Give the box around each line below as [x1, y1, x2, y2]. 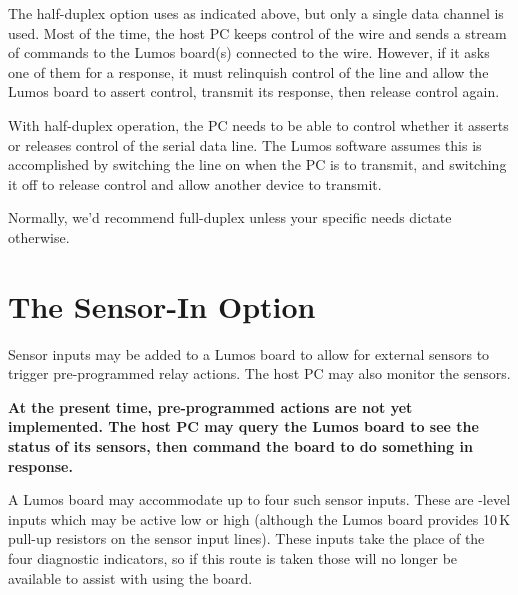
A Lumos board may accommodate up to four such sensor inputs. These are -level [8, 489, 511, 510]
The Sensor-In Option [8, 285, 316, 326]
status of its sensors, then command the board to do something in [8, 436, 473, 457]
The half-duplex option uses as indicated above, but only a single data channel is [8, 3, 504, 23]
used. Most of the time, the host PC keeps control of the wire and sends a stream [8, 22, 507, 43]
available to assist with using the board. [8, 567, 253, 588]
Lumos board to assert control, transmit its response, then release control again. [8, 81, 500, 102]
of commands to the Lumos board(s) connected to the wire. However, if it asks [8, 42, 490, 63]
